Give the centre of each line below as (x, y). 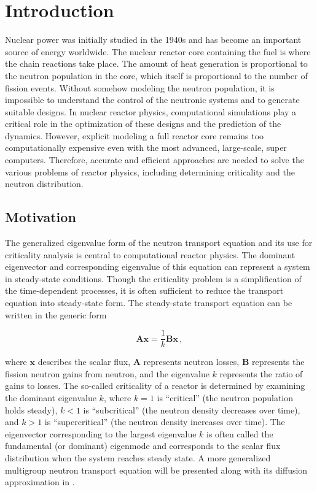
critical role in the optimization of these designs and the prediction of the (143, 124)
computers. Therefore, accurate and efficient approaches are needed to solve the (155, 160)
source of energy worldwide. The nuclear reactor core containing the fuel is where (158, 51)
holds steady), (31, 409)
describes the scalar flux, (84, 362)
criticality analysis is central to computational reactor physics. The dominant (150, 254)
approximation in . (40, 482)
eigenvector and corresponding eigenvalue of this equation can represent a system (158, 267)
